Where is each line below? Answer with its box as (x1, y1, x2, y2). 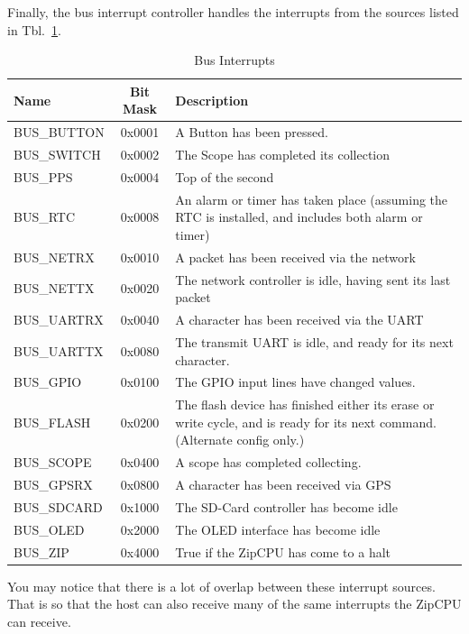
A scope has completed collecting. (175, 453, 362, 472)
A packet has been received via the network (175, 247, 416, 266)
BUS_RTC (14, 207, 76, 226)
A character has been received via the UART (175, 310, 424, 329)
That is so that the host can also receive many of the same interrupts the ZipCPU (7, 594, 462, 613)
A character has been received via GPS (175, 475, 391, 494)
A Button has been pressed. (175, 123, 328, 142)
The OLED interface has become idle (175, 519, 381, 538)
